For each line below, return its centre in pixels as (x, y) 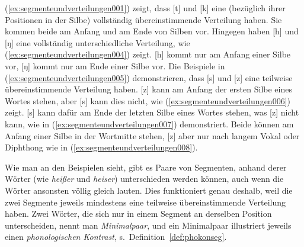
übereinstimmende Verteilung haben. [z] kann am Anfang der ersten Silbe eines (148, 89)
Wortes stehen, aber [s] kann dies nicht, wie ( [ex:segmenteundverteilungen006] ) (148, 100)
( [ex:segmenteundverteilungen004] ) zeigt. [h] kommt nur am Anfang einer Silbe (148, 54)
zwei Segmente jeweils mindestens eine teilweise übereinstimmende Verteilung (145, 202)
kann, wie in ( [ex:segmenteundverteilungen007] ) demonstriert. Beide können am (149, 123)
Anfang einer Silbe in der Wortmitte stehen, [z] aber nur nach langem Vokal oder (152, 135)
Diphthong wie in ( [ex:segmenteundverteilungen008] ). (101, 147)
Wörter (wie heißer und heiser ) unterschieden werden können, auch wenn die (144, 179)
